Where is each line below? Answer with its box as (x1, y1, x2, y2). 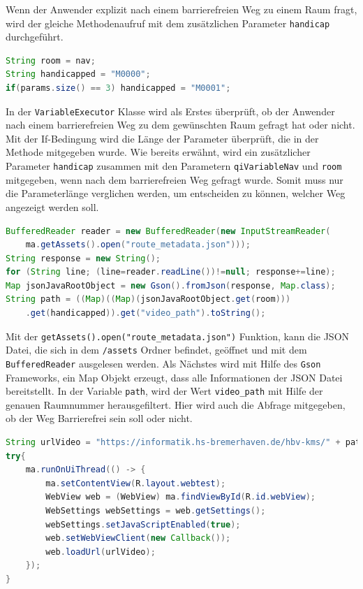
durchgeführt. (6, 29, 64, 44)
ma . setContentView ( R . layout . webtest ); (45, 478, 226, 488)
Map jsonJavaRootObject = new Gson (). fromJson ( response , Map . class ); (6, 280, 336, 291)
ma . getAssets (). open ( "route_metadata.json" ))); (25, 240, 251, 250)
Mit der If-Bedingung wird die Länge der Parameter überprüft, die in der (6, 131, 319, 145)
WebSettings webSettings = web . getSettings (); (45, 506, 266, 516)
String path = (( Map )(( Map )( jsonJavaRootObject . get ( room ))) (6, 294, 291, 305)
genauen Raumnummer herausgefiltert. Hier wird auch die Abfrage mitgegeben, (6, 397, 346, 412)
